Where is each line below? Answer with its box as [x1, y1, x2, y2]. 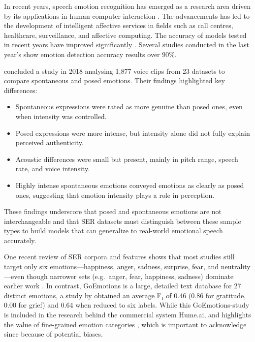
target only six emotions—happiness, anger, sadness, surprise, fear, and [4, 261, 219, 272]
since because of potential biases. [4, 329, 103, 339]
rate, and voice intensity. [15, 163, 90, 174]
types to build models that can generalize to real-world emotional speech [4, 225, 223, 236]
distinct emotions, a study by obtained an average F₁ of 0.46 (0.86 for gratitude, [4, 290, 246, 300]
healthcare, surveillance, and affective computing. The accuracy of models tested [4, 30, 247, 40]
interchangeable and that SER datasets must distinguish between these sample [4, 216, 241, 226]
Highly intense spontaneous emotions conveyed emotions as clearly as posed [15, 180, 244, 190]
